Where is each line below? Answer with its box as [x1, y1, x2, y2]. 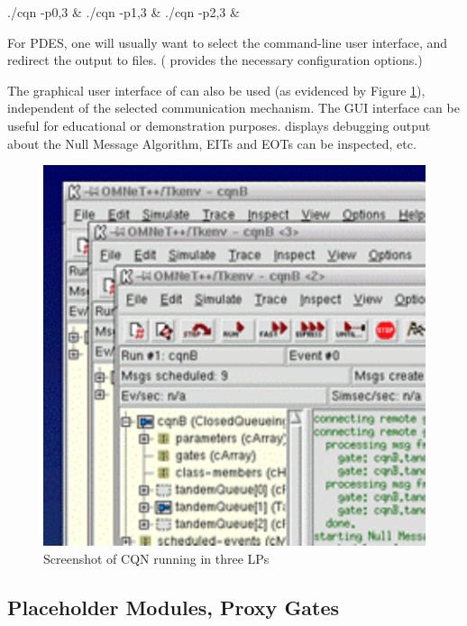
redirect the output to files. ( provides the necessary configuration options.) [7, 51, 423, 69]
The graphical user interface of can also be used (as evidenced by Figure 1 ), [7, 80, 426, 99]
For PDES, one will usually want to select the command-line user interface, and [7, 32, 448, 51]
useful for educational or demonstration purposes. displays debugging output [7, 115, 431, 134]
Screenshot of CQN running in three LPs [43, 548, 270, 567]
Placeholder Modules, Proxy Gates [7, 593, 340, 621]
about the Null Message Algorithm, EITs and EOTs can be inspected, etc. [7, 133, 417, 152]
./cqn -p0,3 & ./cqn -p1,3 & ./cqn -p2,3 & [7, 3, 240, 21]
